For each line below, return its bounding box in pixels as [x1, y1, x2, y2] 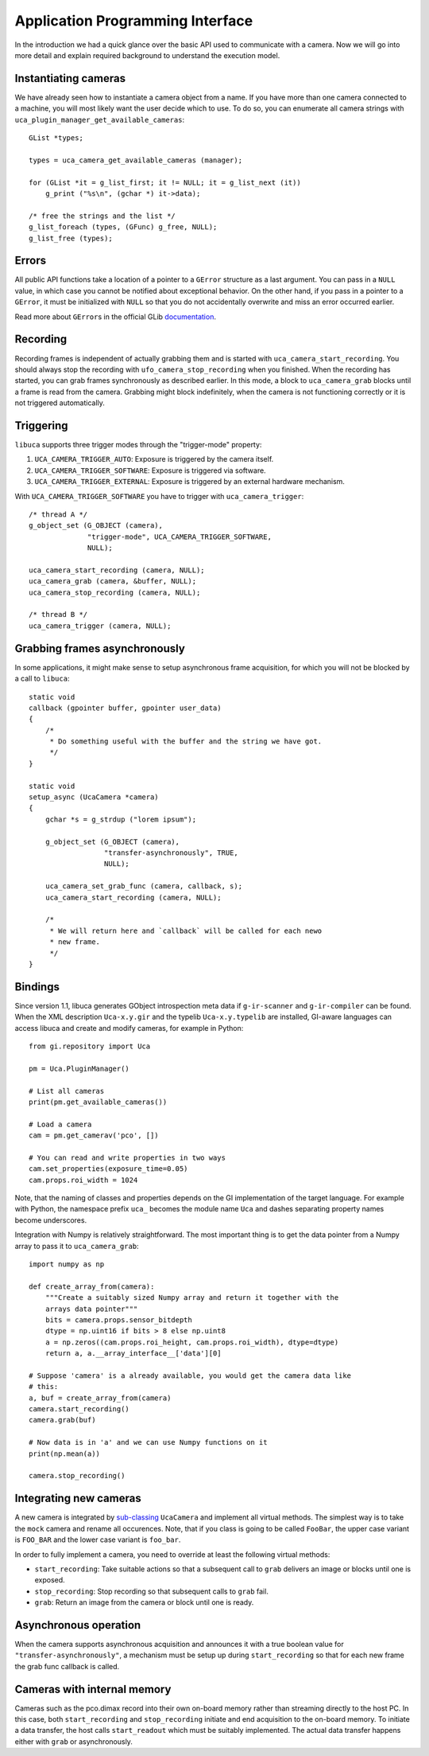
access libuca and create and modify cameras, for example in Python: [14, 1023, 244, 1032]
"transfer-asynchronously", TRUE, [103, 849, 238, 857]
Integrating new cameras [14, 1492, 142, 1505]
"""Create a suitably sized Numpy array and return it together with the [44, 1294, 339, 1302]
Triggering [14, 419, 68, 432]
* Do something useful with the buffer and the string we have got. [49, 737, 323, 746]
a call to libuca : [14, 673, 70, 684]
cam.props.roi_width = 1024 [29, 1175, 138, 1184]
